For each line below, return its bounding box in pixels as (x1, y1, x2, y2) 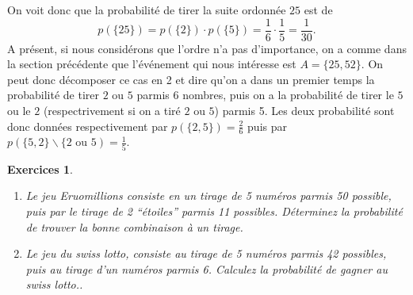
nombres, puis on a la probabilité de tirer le (182, 86, 394, 103)
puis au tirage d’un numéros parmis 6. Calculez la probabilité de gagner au (25, 260, 388, 277)
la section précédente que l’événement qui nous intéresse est (7, 56, 296, 72)
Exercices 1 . (7, 160, 73, 177)
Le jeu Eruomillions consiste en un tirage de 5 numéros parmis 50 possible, (25, 187, 392, 204)
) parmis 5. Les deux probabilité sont (214, 102, 395, 119)
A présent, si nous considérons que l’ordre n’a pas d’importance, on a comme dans (7, 40, 407, 56)
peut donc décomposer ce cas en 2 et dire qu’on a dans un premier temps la (7, 71, 375, 87)
